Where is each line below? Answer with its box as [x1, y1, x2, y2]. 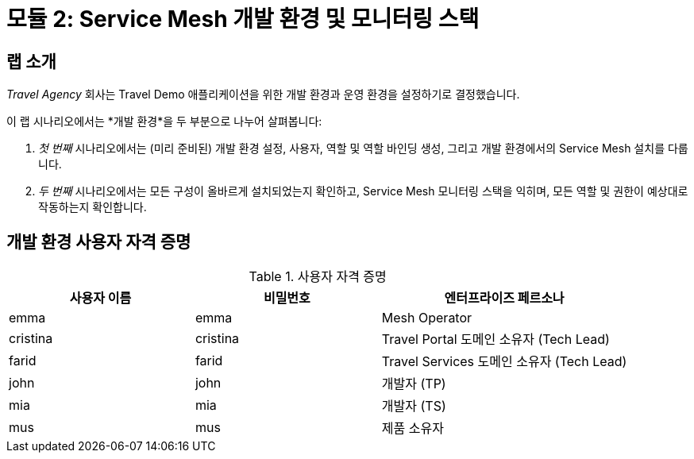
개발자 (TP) [381, 376, 446, 392]
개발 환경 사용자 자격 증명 [6, 231, 191, 252]
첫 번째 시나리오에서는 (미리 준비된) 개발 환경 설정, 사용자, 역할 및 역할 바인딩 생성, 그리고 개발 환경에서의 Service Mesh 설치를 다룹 [38, 141, 688, 156]
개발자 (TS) [381, 398, 446, 415]
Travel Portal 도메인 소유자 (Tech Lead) [381, 331, 610, 348]
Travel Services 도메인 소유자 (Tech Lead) [381, 353, 627, 370]
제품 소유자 [381, 420, 444, 437]
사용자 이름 [69, 290, 132, 307]
